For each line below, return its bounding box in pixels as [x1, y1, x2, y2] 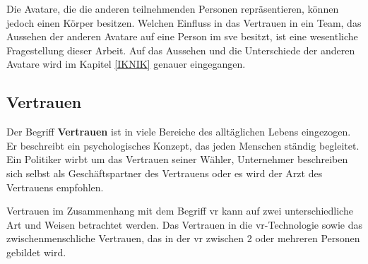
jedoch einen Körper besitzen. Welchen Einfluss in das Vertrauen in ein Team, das [6, 15, 362, 30]
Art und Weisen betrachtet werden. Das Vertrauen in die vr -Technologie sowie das [6, 217, 362, 232]
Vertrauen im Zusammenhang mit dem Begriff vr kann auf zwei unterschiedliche [6, 203, 353, 218]
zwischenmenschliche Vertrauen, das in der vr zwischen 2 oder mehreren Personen [6, 231, 360, 246]
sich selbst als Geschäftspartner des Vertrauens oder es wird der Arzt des [6, 165, 323, 180]
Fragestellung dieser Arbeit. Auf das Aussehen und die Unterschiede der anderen [6, 42, 355, 57]
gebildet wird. [6, 244, 66, 259]
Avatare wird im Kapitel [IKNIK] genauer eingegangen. [6, 56, 246, 71]
